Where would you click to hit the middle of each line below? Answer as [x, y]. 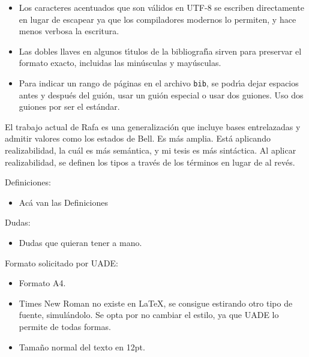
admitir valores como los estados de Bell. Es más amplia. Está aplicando [138, 138]
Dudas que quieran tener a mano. [80, 242]
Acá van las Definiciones [63, 202]
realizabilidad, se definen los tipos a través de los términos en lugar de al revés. [150, 162]
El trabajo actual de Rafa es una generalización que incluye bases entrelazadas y [153, 126]
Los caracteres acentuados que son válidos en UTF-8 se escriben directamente [161, 7]
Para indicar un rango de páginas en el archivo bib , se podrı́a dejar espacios [159, 82]
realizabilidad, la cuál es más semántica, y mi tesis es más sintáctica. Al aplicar [151, 150]
